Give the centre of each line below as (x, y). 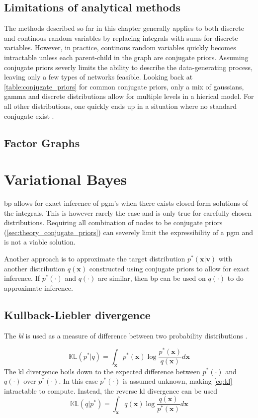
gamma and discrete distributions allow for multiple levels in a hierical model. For (129, 96)
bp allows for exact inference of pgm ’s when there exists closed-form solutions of (126, 203)
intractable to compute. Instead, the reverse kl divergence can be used (111, 390)
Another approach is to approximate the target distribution (95, 259)
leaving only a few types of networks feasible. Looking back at (98, 77)
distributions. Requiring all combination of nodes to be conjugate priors (113, 222)
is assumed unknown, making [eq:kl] (178, 381)
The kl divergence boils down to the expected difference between (102, 371)
